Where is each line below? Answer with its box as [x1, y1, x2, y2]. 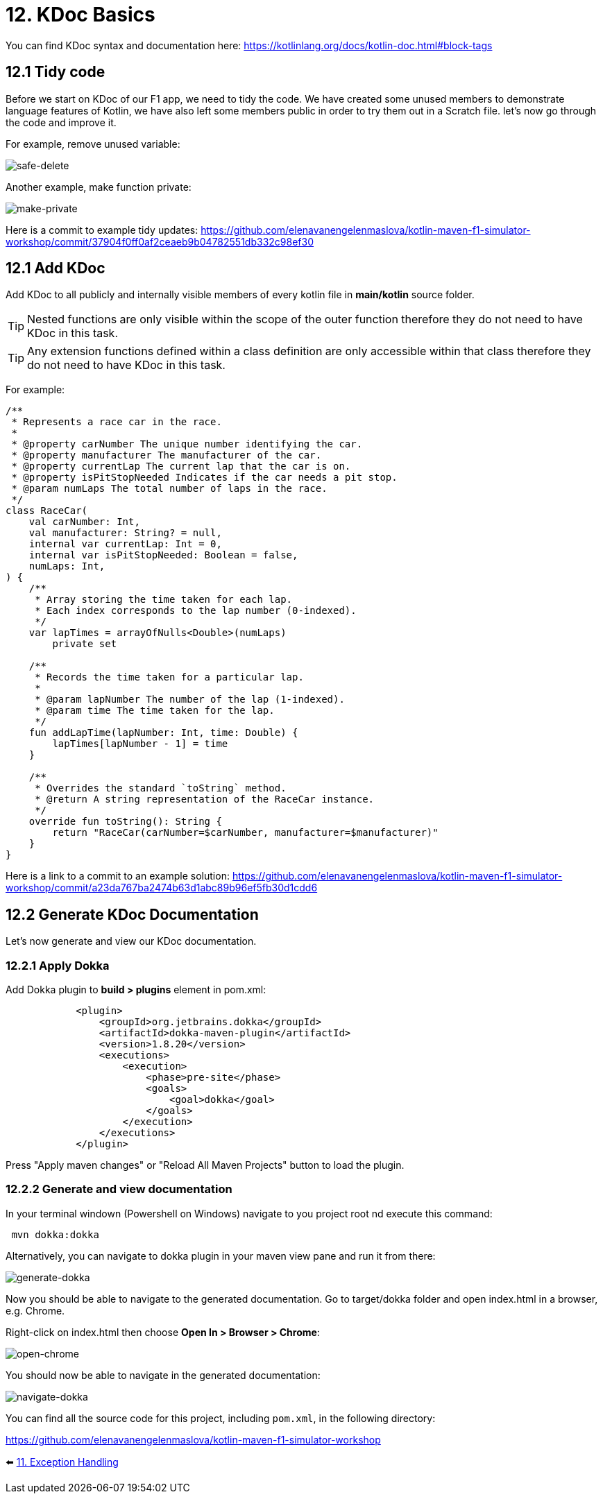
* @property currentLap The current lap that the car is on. [11, 461, 351, 472]
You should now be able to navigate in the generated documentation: [6, 1369, 321, 1381]
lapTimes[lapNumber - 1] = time [52, 738, 228, 750]
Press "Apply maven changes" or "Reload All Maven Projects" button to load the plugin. [6, 1159, 405, 1172]
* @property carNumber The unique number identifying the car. [11, 438, 363, 450]
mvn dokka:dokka [11, 1228, 99, 1240]
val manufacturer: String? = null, [28, 527, 222, 539]
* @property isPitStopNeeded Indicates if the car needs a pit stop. [11, 472, 398, 483]
